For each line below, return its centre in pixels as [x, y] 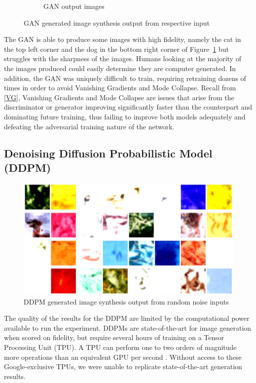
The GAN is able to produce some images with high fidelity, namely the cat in [123, 39]
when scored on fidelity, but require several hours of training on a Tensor [114, 337]
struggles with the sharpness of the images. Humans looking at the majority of [123, 58]
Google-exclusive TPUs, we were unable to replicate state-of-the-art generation [123, 366]
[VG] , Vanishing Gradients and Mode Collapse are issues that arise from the [119, 97]
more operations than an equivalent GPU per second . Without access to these [123, 357]
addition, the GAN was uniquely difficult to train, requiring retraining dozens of [125, 78]
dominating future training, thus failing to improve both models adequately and [125, 116]
